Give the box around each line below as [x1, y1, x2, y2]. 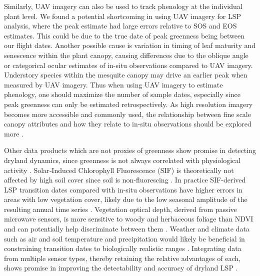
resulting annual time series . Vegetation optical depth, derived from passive [4, 203, 237, 214]
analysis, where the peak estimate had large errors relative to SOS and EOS [4, 20, 237, 31]
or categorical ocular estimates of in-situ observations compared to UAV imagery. [4, 59, 253, 70]
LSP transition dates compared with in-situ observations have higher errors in [4, 184, 243, 194]
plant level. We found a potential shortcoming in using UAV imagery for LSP [4, 10, 241, 21]
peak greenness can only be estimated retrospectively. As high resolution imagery [4, 98, 253, 109]
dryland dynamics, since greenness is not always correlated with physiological [4, 154, 241, 165]
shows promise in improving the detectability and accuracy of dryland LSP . [4, 262, 238, 273]
